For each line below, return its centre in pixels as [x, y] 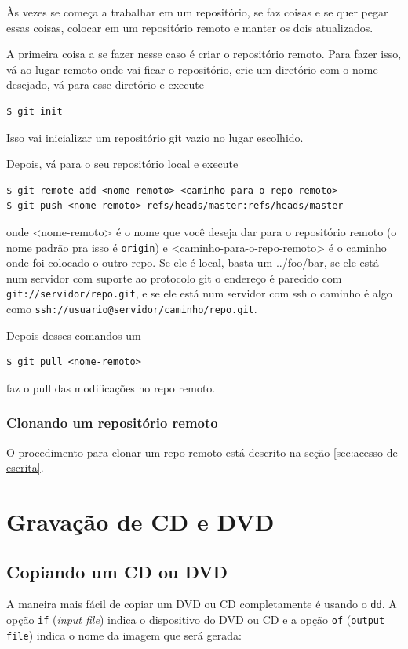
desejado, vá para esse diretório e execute [105, 84]
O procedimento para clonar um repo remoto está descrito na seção [168, 452]
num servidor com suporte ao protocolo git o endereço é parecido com [174, 277]
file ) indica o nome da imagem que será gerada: [124, 634]
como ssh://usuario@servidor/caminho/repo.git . [132, 309]
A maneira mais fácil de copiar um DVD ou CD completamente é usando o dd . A [202, 604]
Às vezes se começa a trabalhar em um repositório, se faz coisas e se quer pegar [197, 12]
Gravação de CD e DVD [140, 521]
